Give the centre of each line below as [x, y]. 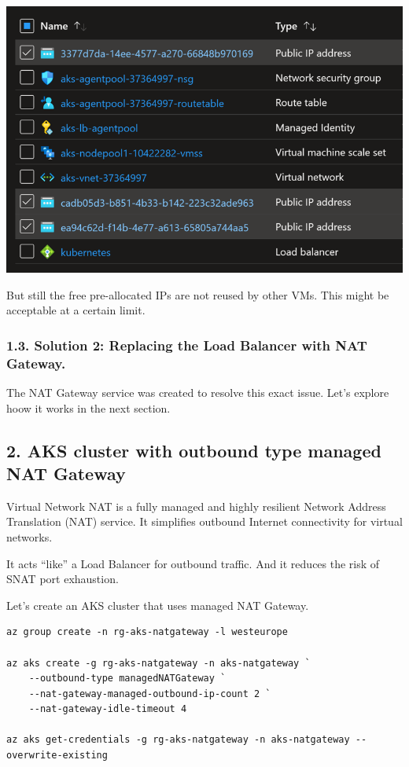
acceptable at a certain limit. [76, 310]
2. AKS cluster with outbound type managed [194, 450]
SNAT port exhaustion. [63, 579]
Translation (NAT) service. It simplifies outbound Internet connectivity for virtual [204, 521]
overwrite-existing [57, 756]
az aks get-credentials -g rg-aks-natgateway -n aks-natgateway [178, 740]
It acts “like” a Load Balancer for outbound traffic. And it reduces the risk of [193, 563]
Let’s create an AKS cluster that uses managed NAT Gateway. [158, 605]
